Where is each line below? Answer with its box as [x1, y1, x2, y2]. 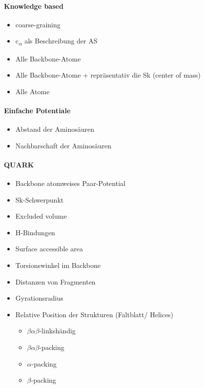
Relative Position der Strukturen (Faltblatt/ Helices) [15, 309, 174, 319]
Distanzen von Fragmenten [15, 276, 96, 286]
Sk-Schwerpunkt [15, 194, 64, 204]
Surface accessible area [15, 244, 83, 254]
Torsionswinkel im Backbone [15, 260, 101, 270]
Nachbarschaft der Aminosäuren [15, 140, 112, 150]
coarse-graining [15, 19, 61, 29]
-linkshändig [39, 326, 76, 336]
